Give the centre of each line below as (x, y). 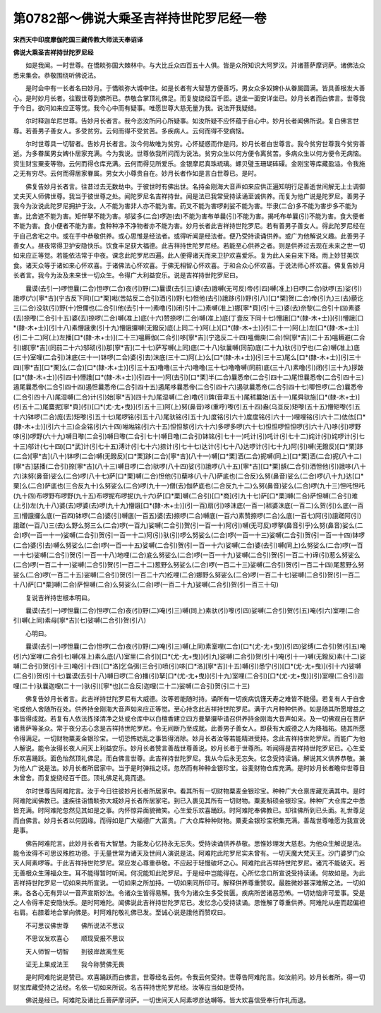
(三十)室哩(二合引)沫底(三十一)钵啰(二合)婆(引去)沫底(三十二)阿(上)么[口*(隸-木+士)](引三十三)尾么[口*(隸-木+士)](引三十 (187, 357)
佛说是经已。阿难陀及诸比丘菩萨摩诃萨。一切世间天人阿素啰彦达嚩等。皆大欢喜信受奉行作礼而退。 (167, 1000)
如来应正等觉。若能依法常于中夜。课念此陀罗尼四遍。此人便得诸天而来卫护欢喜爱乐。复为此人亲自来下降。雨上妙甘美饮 (186, 256)
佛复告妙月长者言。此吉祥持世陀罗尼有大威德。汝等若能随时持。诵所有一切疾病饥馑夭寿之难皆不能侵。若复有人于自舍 (195, 699)
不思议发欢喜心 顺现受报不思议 (75, 938)
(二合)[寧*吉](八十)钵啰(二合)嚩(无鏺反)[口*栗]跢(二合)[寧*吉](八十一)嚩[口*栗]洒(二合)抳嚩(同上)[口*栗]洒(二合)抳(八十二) (188, 456)
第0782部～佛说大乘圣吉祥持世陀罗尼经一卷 (140, 18)
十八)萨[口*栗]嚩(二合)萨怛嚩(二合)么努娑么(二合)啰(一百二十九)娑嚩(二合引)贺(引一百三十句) (146, 585)
